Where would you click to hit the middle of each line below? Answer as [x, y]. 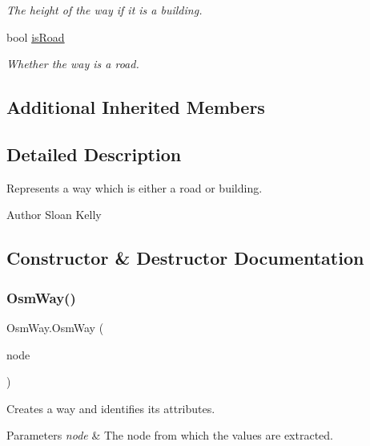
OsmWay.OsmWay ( [55, 327]
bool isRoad [36, 36]
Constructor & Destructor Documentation [185, 258]
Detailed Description [94, 154]
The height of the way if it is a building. [105, 10]
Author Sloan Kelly [54, 215]
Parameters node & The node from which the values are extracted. [170, 435]
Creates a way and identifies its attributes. [111, 408]
